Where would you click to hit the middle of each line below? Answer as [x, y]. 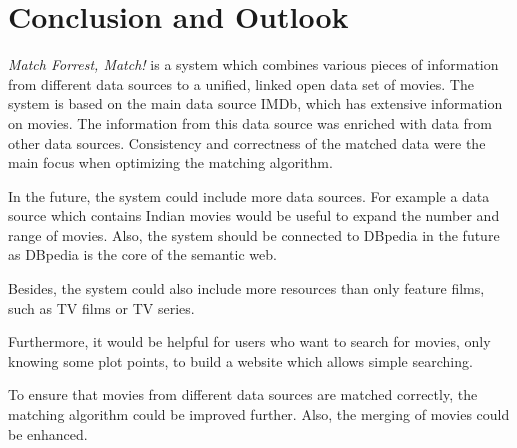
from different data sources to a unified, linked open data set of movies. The [241, 83]
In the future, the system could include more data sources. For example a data [249, 195]
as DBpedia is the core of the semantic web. [142, 254]
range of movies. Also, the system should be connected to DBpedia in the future [254, 234]
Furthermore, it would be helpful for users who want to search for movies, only [249, 341]
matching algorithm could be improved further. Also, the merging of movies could [259, 414]
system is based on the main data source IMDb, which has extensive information [255, 103]
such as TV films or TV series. [101, 307]
